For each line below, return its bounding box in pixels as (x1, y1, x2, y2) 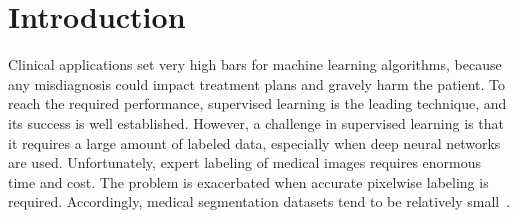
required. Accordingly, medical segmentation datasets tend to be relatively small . (8, 191, 511, 212)
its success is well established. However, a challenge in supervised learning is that (8, 112, 504, 133)
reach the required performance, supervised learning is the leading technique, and (8, 93, 507, 114)
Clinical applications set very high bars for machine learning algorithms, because (8, 54, 502, 75)
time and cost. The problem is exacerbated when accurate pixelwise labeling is (8, 171, 489, 192)
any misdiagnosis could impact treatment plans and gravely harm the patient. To (8, 73, 506, 94)
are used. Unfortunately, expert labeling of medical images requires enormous (8, 152, 482, 173)
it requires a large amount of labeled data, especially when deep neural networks (8, 132, 501, 153)
